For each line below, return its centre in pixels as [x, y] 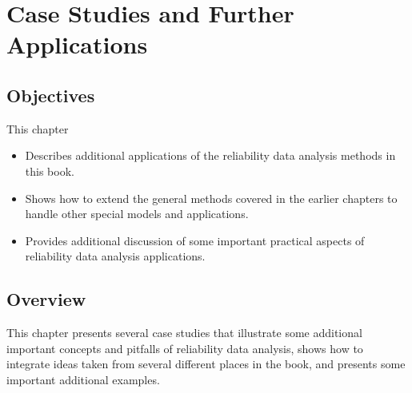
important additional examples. [83, 379]
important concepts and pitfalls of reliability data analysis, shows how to [185, 348]
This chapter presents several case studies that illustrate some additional [184, 333]
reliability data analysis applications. [115, 256]
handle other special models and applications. [137, 214]
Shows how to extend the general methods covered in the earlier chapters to [211, 198]
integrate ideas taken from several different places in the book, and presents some [206, 364]
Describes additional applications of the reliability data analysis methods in [210, 155]
